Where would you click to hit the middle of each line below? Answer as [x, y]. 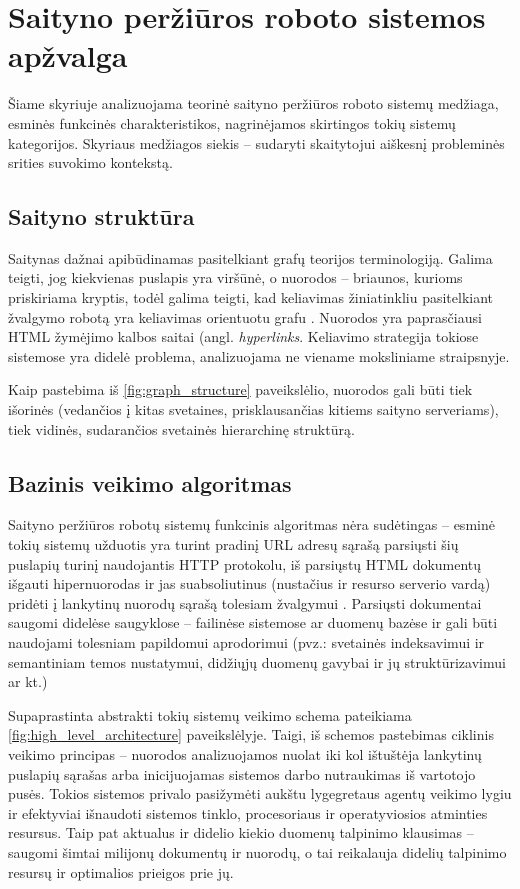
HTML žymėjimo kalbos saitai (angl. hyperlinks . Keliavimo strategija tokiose [243, 336]
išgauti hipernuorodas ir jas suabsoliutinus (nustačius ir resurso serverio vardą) [249, 583]
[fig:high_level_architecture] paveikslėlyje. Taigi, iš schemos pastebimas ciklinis [251, 734]
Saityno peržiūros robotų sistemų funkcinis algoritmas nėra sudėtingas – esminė [251, 524]
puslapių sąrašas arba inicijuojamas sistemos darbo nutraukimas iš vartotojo [242, 773]
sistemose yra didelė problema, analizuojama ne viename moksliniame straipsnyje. [259, 355]
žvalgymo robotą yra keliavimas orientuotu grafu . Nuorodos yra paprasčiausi [245, 316]
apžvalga [68, 55]
